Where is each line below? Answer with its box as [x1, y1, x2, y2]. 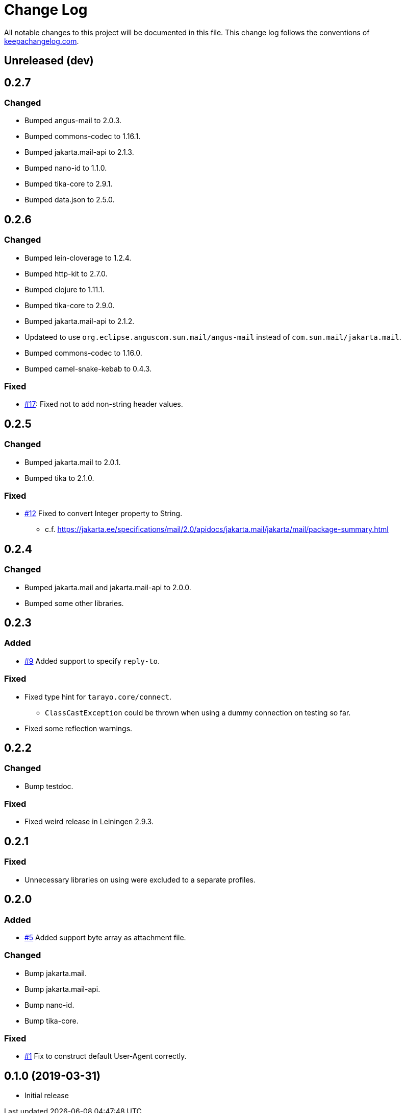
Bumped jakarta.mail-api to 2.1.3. [24, 148, 134, 157]
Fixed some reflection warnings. [24, 724, 133, 733]
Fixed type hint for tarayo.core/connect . [24, 692, 172, 701]
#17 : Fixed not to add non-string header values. [24, 400, 183, 409]
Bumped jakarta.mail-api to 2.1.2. [24, 316, 135, 326]
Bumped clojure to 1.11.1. [24, 285, 105, 294]
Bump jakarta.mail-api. [24, 984, 100, 993]
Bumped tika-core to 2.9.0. [24, 300, 115, 310]
